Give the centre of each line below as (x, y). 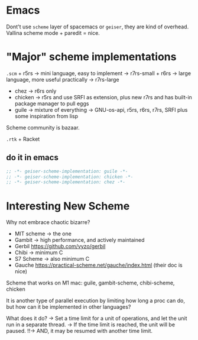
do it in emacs (33, 158)
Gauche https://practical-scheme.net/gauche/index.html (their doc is (98, 265)
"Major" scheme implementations (91, 57)
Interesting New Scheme (68, 206)
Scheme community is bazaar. (43, 127)
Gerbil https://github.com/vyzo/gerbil (60, 247)
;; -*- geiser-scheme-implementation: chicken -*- (70, 177)
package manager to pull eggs (52, 103)
